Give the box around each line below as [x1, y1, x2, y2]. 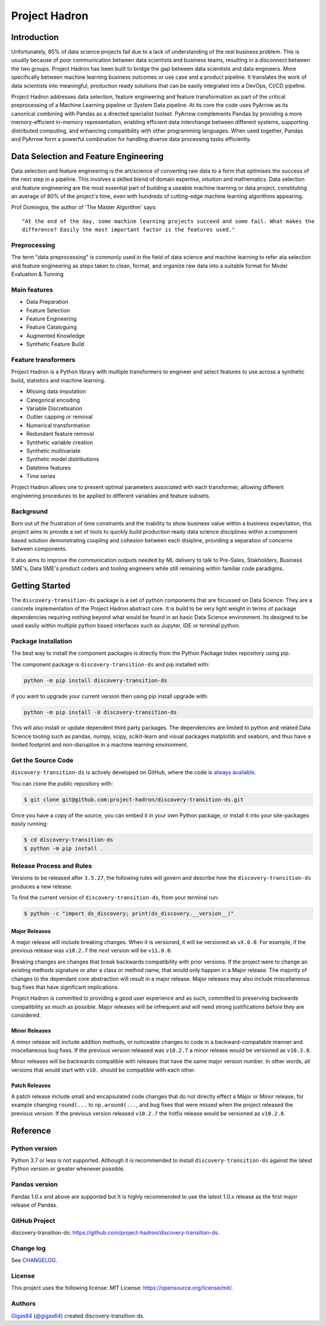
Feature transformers [11, 356, 75, 364]
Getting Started [11, 580, 71, 591]
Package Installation [11, 637, 72, 645]
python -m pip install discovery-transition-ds [24, 677, 167, 684]
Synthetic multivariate [26, 447, 81, 454]
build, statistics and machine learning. [11, 376, 106, 384]
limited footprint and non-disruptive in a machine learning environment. [11, 741, 188, 749]
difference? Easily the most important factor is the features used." [22, 226, 235, 233]
